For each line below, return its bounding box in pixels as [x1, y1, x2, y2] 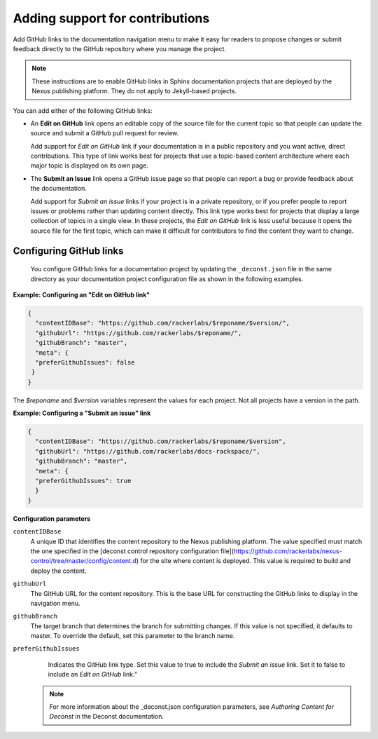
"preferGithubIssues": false [35, 358, 136, 366]
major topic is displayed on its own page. [30, 161, 148, 170]
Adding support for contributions [13, 11, 210, 26]
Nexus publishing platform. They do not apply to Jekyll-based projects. [31, 87, 237, 95]
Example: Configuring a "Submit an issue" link [13, 409, 151, 417]
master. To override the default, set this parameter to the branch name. [30, 632, 235, 640]
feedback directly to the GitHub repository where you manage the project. [13, 44, 227, 53]
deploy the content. [30, 567, 87, 575]
